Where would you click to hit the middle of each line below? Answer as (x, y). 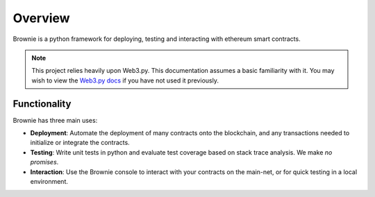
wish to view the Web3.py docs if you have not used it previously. (125, 80)
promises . (44, 162)
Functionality (42, 104)
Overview (41, 18)
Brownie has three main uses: (55, 120)
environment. (49, 181)
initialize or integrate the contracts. (80, 143)
